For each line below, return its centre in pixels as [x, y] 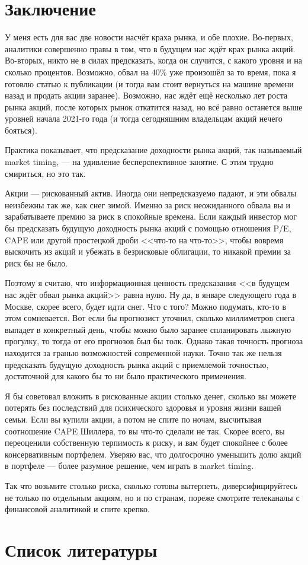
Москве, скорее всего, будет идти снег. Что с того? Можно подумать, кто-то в [146, 306]
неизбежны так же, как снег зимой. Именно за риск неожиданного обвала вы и [148, 204]
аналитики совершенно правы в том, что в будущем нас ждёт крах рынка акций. [150, 48]
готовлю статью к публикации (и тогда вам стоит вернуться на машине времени [149, 83]
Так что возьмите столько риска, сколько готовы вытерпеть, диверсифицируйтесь [151, 485]
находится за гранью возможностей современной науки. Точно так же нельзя [143, 352]
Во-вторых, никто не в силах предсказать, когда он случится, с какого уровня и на [154, 60]
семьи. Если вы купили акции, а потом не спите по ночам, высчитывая [133, 419]
